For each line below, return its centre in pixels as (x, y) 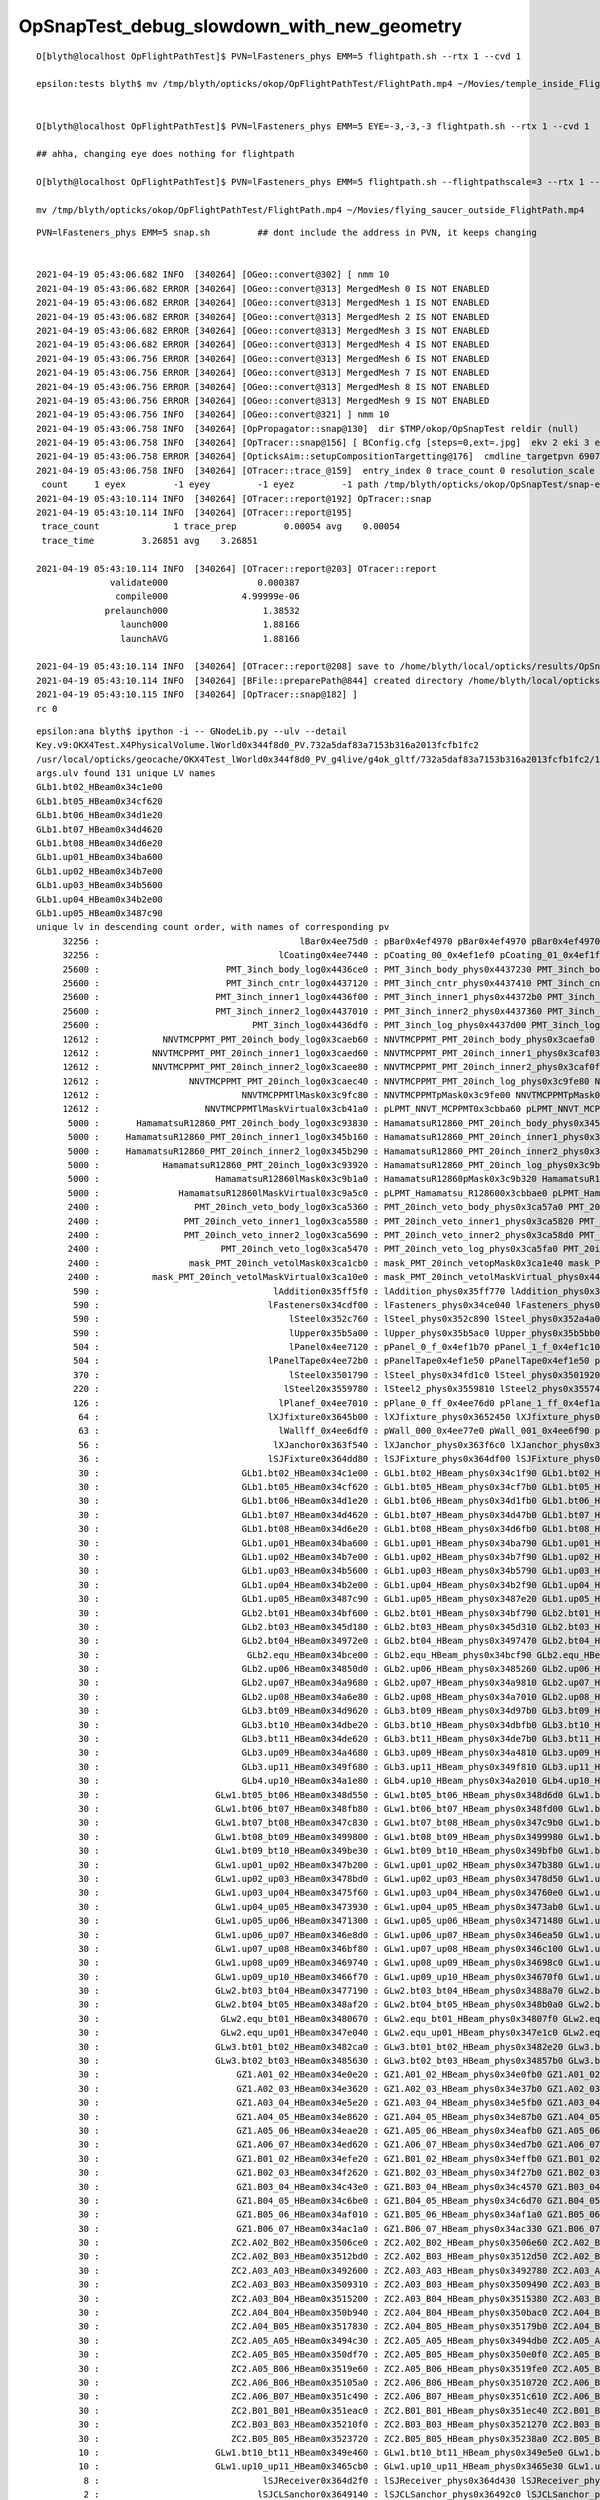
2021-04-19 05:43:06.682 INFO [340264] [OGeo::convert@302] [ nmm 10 (213, 274)
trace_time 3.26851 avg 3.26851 (150, 540)
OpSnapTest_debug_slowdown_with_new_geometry (240, 26)
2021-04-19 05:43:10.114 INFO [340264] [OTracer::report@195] (194, 513)
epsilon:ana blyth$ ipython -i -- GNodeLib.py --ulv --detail (192, 731)
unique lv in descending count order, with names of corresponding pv (213, 927)
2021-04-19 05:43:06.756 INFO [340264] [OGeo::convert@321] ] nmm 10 (213, 414)
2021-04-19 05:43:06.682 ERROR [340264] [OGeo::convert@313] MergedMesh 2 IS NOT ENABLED (263, 316)
